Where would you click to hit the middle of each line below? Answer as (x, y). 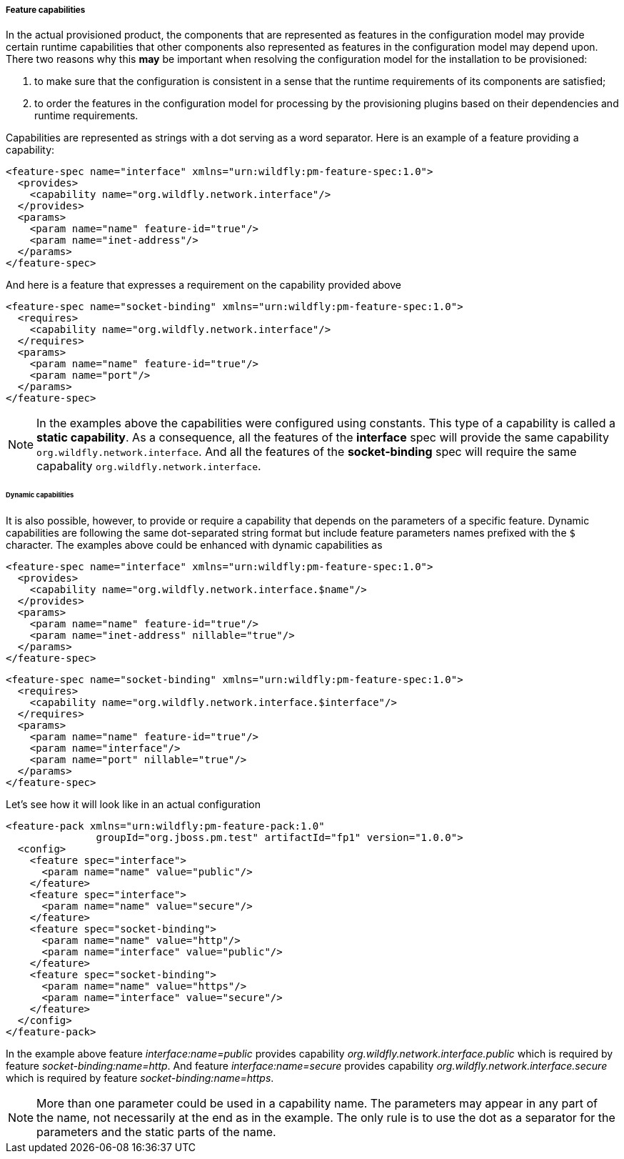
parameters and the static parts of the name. (156, 1132)
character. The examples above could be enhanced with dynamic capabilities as (194, 545)
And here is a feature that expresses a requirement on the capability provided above (203, 285)
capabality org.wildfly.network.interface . (149, 466)
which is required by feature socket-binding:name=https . (140, 1078)
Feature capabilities (46, 10)
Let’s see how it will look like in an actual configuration (133, 805)
